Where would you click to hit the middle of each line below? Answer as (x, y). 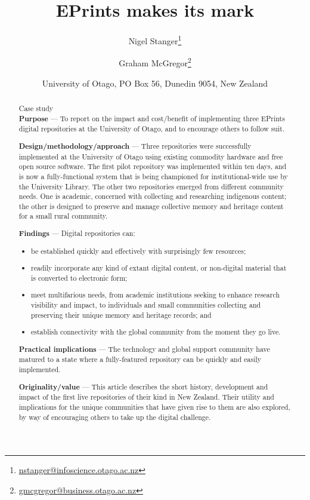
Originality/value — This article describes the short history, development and (143, 386)
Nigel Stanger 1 (155, 40)
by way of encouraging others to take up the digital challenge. (115, 417)
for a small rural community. (63, 216)
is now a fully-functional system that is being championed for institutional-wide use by (153, 176)
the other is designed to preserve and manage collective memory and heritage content (151, 206)
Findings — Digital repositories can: (77, 234)
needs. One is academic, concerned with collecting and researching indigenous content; (153, 196)
